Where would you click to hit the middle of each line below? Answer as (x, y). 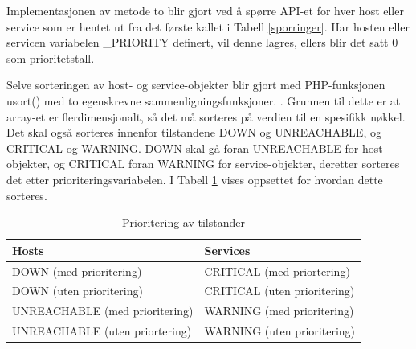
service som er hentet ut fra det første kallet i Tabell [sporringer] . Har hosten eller (208, 26)
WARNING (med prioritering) (279, 311)
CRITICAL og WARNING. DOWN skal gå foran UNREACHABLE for (183, 148)
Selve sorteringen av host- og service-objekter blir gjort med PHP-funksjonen (196, 85)
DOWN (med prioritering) (77, 271)
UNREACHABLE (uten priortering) (102, 331)
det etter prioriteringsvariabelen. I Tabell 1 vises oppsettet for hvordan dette (195, 179)
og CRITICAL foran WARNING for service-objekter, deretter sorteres (226, 164)
